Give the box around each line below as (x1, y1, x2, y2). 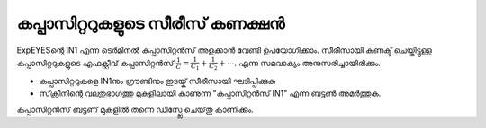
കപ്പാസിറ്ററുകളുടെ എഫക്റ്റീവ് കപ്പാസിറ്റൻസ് (16, 57, 175, 68)
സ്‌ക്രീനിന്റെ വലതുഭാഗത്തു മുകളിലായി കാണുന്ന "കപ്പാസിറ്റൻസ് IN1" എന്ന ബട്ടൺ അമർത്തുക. (39, 88, 382, 98)
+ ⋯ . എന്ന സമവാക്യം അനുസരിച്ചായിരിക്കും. (219, 57, 382, 68)
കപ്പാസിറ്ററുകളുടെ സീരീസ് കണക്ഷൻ (16, 13, 285, 33)
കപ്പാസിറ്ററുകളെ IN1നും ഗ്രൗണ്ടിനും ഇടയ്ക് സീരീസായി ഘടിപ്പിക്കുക (39, 75, 276, 86)
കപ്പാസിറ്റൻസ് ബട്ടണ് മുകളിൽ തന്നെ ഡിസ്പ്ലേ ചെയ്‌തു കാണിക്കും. (16, 104, 254, 115)
